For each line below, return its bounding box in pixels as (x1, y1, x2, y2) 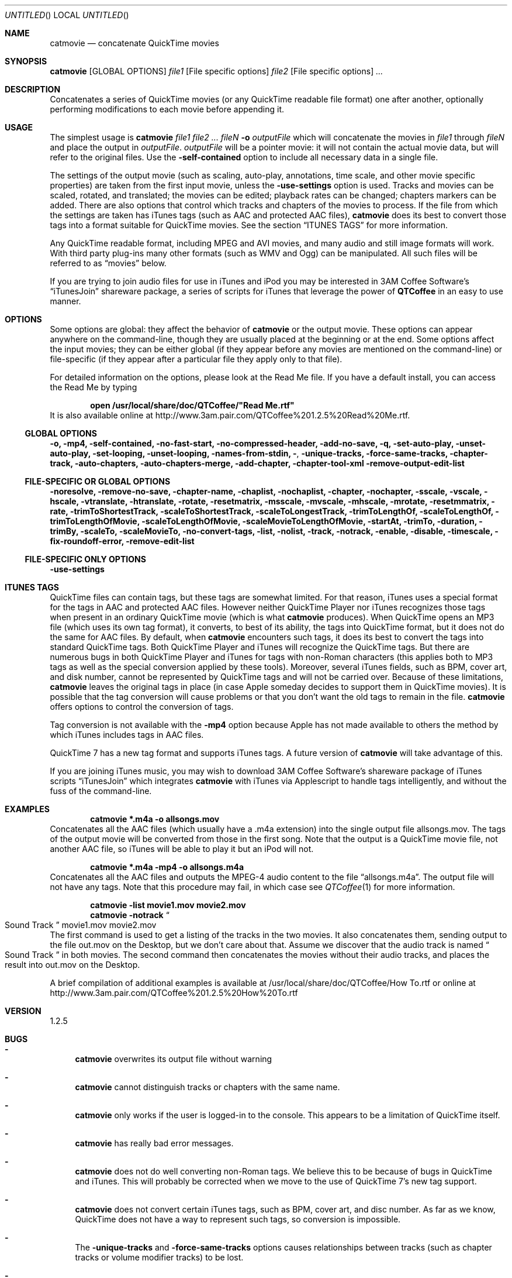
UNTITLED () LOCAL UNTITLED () (5, 10, 129, 20)
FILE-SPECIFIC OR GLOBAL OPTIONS (25, 476, 171, 486)
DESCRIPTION (5, 84, 61, 94)
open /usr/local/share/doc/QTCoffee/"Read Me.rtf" (90, 400, 295, 410)
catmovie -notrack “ (90, 910, 169, 920)
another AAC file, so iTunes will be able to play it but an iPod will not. (50, 844, 314, 854)
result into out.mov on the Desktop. (5, 960, 140, 970)
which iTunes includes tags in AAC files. (50, 730, 204, 740)
